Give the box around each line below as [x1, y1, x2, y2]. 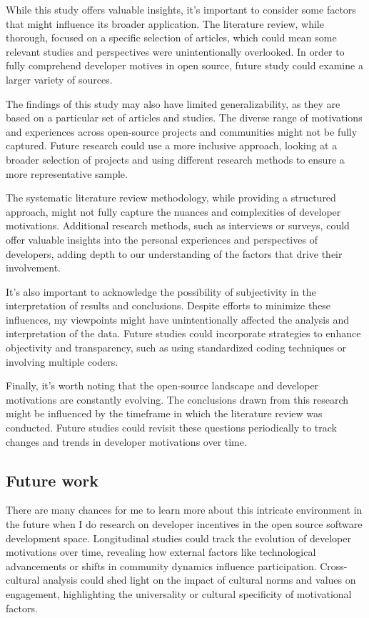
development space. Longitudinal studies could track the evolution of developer [6, 530, 351, 545]
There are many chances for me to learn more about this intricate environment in [6, 502, 363, 517]
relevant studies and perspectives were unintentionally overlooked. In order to [6, 44, 345, 59]
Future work [6, 469, 99, 491]
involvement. [6, 260, 61, 275]
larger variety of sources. [6, 71, 113, 86]
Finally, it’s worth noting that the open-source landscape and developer [6, 378, 319, 393]
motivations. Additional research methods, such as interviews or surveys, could [6, 218, 350, 233]
